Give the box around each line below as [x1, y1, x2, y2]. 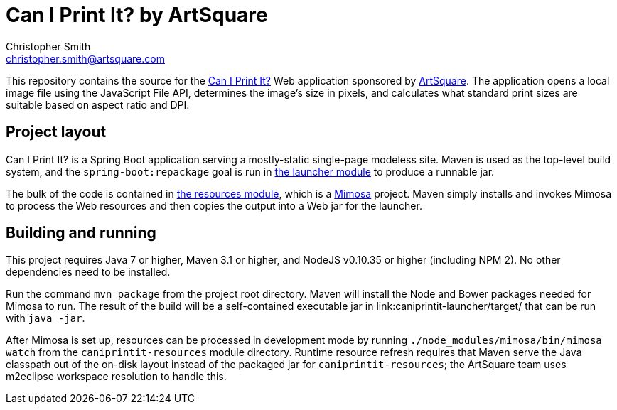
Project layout [6, 123, 107, 141]
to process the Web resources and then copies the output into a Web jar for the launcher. [6, 199, 422, 212]
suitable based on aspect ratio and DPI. [6, 98, 190, 111]
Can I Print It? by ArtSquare [6, 3, 268, 27]
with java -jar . [6, 312, 85, 325]
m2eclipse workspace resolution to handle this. [6, 370, 227, 383]
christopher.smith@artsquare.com [6, 52, 165, 65]
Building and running [6, 224, 156, 242]
